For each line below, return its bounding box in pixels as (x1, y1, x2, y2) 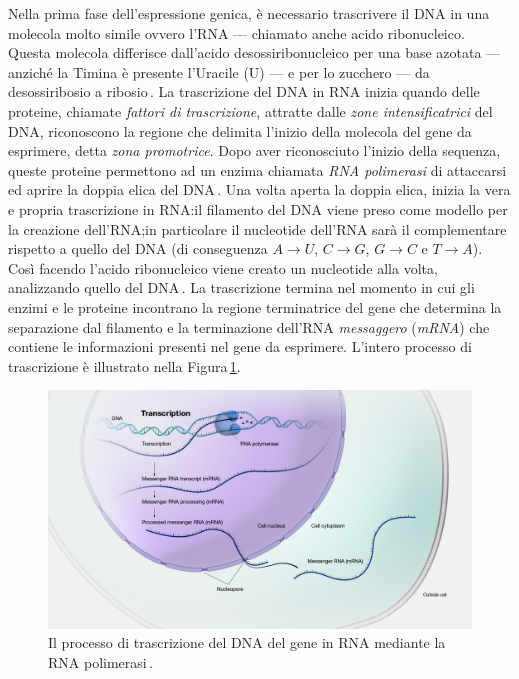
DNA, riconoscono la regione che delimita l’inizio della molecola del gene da (8, 120, 472, 141)
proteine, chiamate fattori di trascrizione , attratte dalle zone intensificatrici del (8, 100, 493, 121)
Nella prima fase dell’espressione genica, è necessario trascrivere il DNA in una (8, 3, 490, 23)
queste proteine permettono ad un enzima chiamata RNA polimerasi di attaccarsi (8, 159, 507, 180)
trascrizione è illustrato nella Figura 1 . (8, 355, 241, 376)
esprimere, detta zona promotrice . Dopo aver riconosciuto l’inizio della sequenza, (8, 140, 501, 161)
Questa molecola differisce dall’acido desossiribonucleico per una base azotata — (8, 42, 501, 63)
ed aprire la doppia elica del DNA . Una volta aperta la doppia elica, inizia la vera (8, 179, 511, 200)
